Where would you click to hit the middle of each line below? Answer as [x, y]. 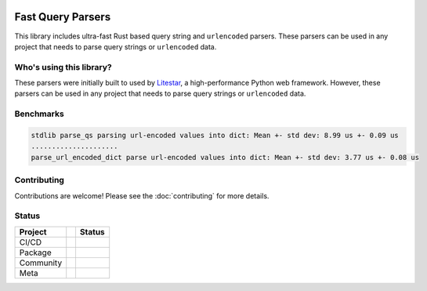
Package [35, 253]
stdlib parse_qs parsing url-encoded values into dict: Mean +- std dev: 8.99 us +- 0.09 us [215, 135]
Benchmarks [39, 114]
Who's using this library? [63, 67]
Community [41, 263]
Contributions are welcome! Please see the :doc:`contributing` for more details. [142, 195]
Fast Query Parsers [63, 17]
